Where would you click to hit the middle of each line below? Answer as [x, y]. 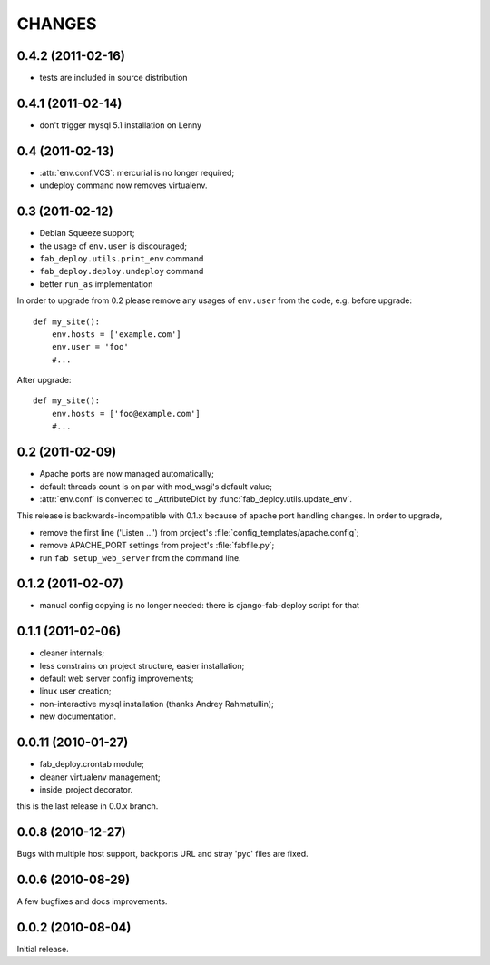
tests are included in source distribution [113, 78]
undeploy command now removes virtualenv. [123, 185]
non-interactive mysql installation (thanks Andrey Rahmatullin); [157, 704]
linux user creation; [76, 691]
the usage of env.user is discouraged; [113, 246]
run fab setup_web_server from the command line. [140, 557]
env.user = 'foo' [90, 347]
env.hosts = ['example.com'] [116, 334]
